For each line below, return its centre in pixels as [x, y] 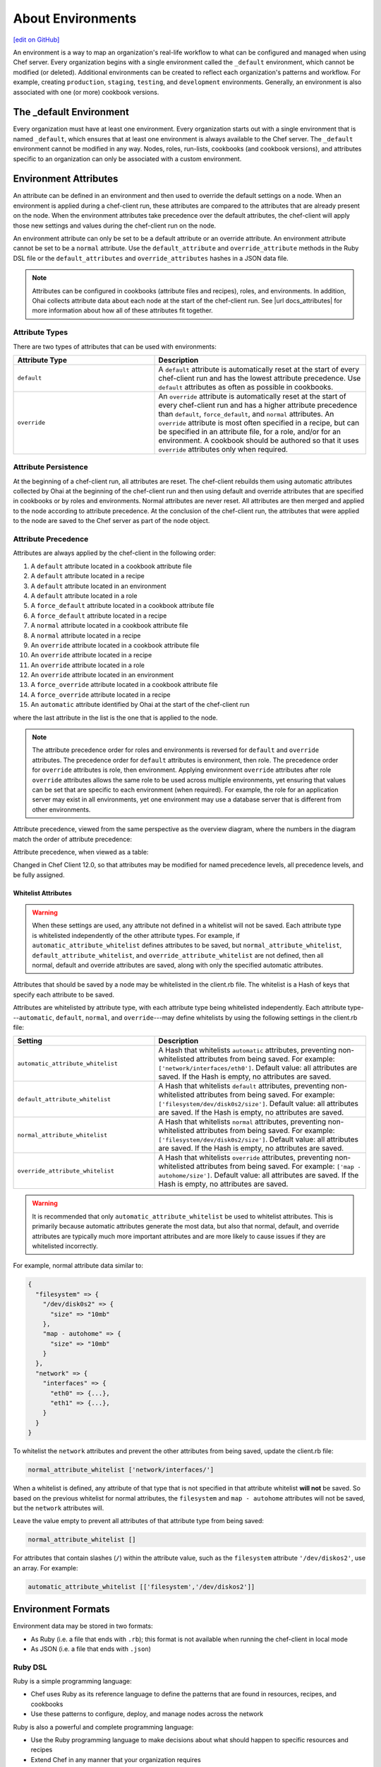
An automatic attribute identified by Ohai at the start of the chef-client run [140, 705]
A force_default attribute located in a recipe [99, 616]
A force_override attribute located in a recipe [101, 694]
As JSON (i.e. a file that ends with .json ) [91, 1649]
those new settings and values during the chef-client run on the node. [115, 225]
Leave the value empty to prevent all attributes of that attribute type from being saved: [139, 1521]
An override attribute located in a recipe [91, 655]
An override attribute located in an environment [102, 675]
